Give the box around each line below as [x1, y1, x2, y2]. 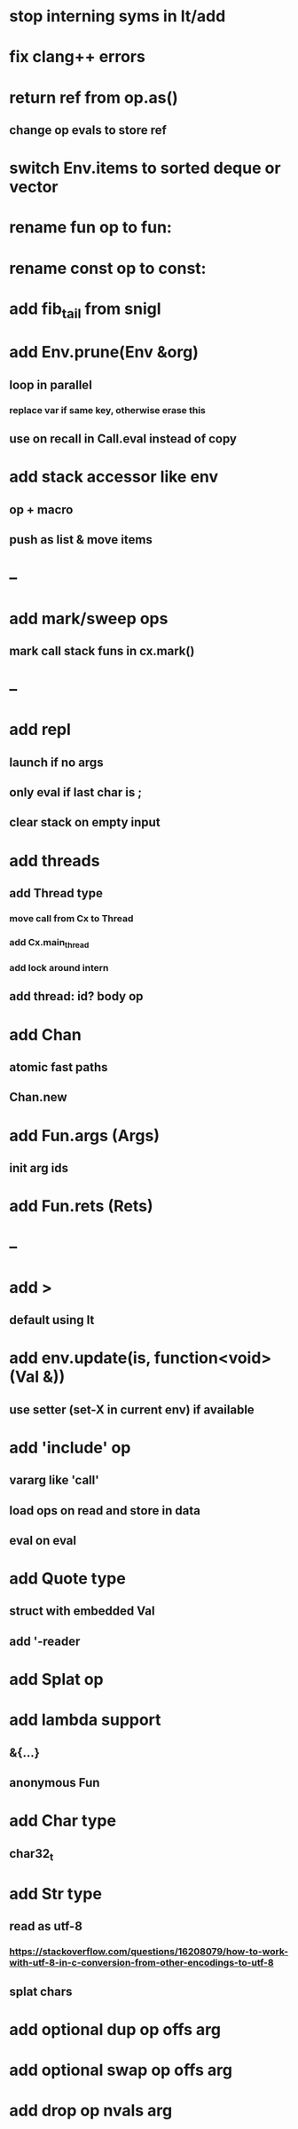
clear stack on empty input [9, 815, 161, 830]
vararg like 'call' [9, 1473, 99, 1488]
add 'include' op [9, 1437, 131, 1458]
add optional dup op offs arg [9, 2019, 222, 2039]
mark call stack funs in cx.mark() [9, 643, 195, 658]
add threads [9, 850, 100, 871]
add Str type [9, 1883, 102, 1904]
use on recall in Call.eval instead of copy [9, 432, 238, 447]
